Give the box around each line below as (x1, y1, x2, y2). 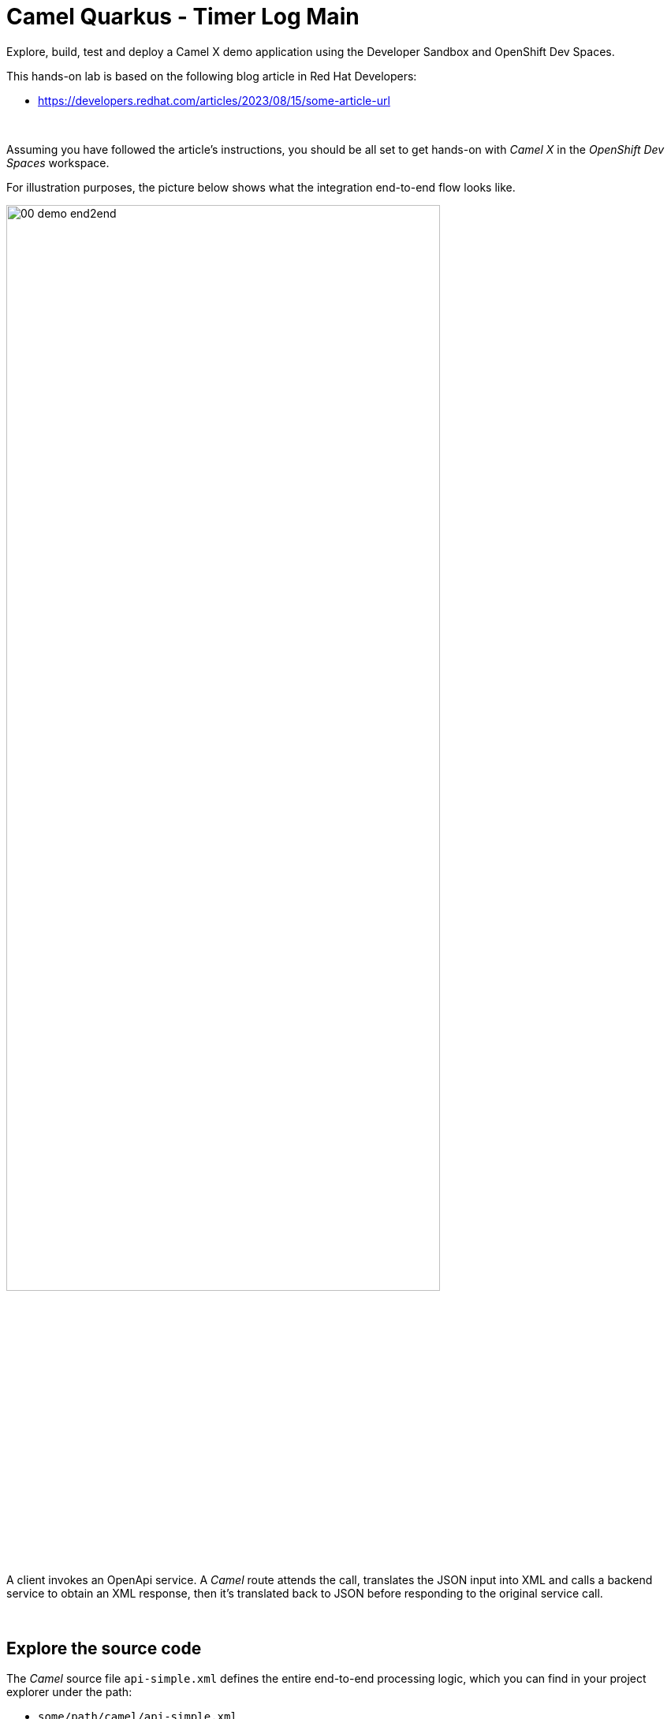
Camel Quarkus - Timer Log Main (6, 3, 360, 30)
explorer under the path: (6, 1685, 132, 1699)
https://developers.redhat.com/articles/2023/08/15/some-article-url (38, 93, 390, 107)
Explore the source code (6, 1638, 202, 1658)
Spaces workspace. (6, 155, 110, 170)
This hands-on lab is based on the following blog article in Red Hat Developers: (6, 69, 417, 83)
